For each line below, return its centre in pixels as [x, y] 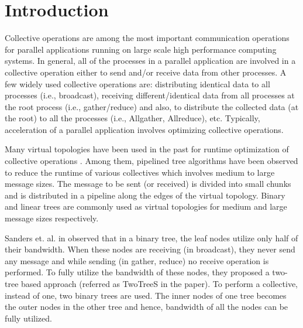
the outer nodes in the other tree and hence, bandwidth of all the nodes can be [147, 307]
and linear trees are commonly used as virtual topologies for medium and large [146, 206]
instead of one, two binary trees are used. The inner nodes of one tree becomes [146, 295]
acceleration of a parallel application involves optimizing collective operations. [144, 129]
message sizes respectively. [52, 218]
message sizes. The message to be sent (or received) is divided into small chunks [148, 184]
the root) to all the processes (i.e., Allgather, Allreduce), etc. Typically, [132, 118]
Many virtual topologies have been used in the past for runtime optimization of [147, 149]
